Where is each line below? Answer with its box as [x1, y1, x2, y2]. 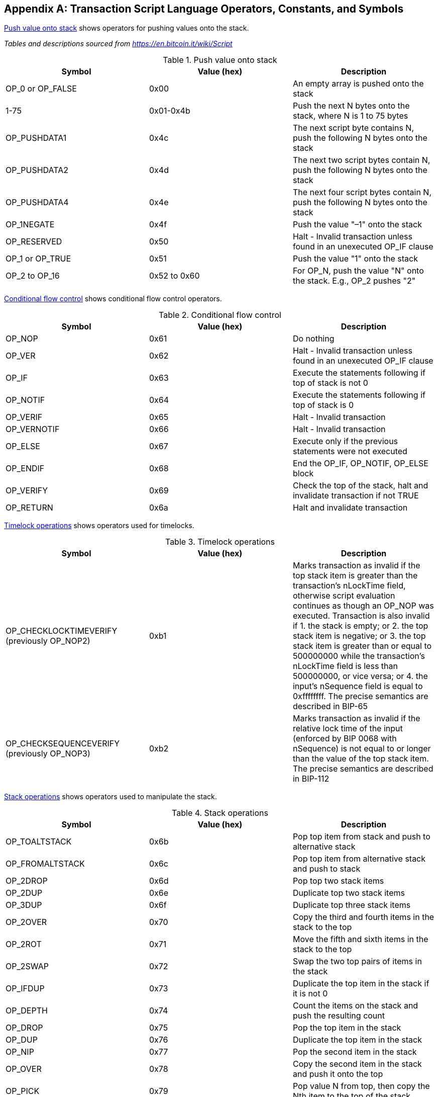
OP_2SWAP [6, 961, 49, 972]
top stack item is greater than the [292, 570, 418, 581]
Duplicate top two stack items [292, 888, 405, 898]
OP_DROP [6, 1023, 43, 1033]
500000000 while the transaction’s [292, 651, 425, 661]
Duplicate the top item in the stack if [292, 978, 429, 989]
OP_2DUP [6, 888, 43, 898]
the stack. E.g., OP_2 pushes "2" [292, 276, 416, 286]
